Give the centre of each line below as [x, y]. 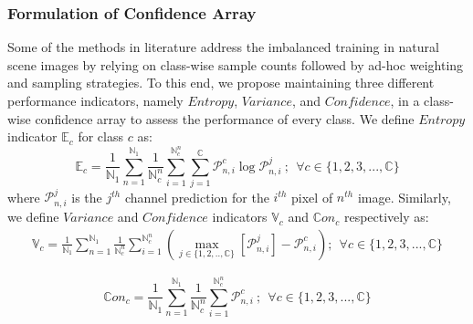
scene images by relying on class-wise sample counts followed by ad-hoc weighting [236, 64]
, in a [405, 100]
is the [87, 197]
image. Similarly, [404, 197]
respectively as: [386, 217]
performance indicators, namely [95, 100]
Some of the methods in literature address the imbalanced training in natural [223, 47]
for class [101, 136]
